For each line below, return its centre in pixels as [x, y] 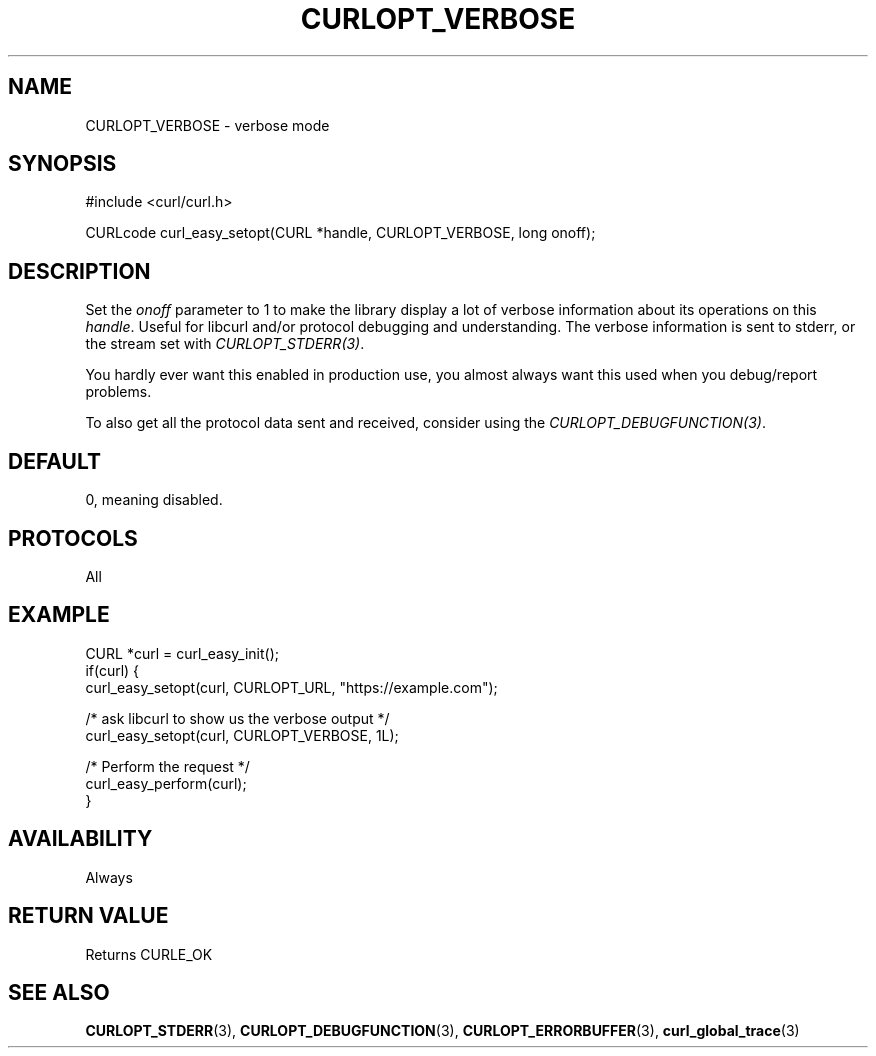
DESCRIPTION [79, 271]
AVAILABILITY [80, 839]
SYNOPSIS [62, 164]
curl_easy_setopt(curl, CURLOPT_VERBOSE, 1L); [242, 735]
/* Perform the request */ [167, 766]
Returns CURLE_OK [149, 954]
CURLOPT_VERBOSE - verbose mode [207, 125]
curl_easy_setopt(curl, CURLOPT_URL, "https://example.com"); [291, 687]
